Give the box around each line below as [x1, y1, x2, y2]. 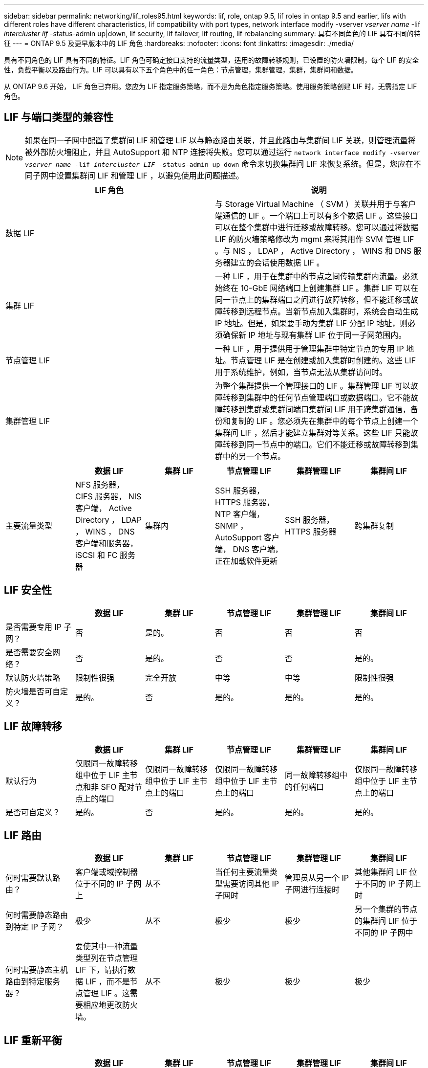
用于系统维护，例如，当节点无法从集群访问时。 [215, 367, 387, 377]
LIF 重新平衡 [4, 1034, 63, 1046]
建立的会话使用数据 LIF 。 [231, 257, 324, 267]
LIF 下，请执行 [75, 965, 128, 975]
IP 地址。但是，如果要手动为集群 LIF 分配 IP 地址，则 [215, 318, 408, 328]
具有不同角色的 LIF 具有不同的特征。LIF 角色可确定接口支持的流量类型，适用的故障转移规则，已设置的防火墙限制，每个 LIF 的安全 [4, 56, 419, 64]
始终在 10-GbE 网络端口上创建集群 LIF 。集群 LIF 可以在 [215, 283, 418, 293]
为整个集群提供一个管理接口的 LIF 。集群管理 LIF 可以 [215, 380, 410, 391]
